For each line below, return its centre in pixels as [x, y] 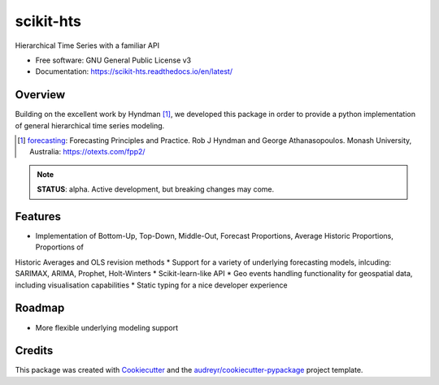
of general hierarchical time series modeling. [90, 125]
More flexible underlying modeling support [107, 327]
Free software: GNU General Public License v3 [113, 60]
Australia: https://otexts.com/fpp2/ [87, 152]
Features [38, 216]
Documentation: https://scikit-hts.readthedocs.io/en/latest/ [134, 71]
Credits [34, 350]
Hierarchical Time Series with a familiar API [87, 45]
